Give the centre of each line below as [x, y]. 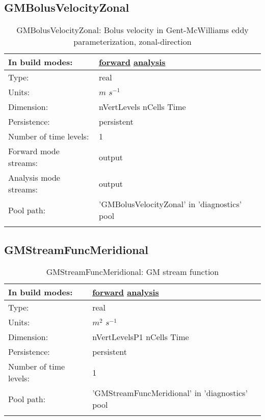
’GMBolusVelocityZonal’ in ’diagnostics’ [170, 204]
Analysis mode [34, 178]
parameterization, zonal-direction [132, 42]
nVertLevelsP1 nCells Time [141, 337]
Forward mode [34, 151]
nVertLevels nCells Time [142, 107]
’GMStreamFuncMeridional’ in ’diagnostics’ [170, 393]
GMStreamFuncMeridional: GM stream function [132, 272]
